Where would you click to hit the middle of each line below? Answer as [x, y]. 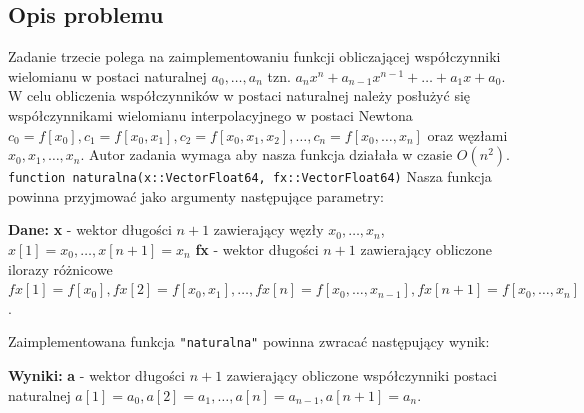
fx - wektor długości [257, 249]
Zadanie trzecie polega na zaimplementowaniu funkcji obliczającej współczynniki [254, 56]
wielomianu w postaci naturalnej [107, 75]
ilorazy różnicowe [60, 268]
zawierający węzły [268, 229]
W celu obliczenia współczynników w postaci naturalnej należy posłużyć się [239, 95]
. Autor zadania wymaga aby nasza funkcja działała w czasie [266, 154]
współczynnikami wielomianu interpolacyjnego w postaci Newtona [210, 114]
